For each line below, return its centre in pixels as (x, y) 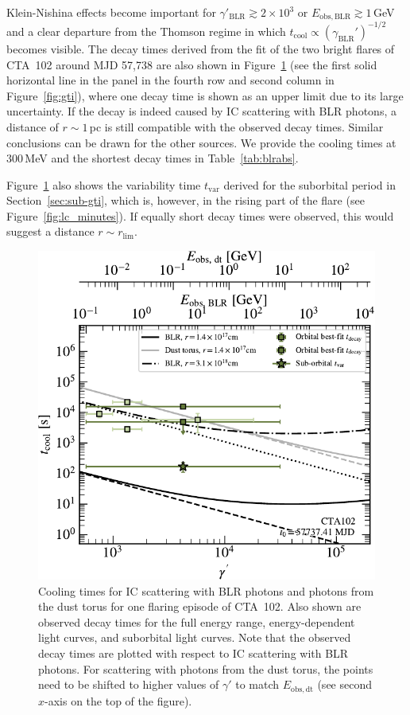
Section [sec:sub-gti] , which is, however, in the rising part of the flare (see (186, 200)
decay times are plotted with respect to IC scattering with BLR (193, 653)
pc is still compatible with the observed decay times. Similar (236, 126)
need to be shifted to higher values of (129, 684)
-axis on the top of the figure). (118, 700)
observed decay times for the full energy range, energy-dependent (197, 621)
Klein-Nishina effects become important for (111, 12)
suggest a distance (50, 231)
